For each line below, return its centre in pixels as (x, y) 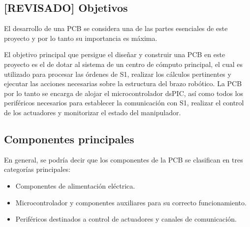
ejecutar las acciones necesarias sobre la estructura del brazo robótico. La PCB (123, 83)
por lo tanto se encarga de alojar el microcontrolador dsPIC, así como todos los (124, 93)
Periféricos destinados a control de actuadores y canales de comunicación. (126, 219)
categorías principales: (37, 169)
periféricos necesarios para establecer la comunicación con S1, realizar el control (124, 103)
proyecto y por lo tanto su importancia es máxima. (81, 38)
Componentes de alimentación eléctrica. (75, 185)
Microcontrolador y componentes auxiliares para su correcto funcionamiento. (131, 202)
